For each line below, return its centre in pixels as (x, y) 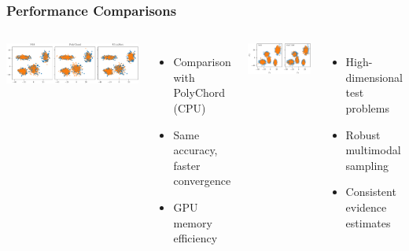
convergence (202, 181)
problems (367, 108)
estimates (368, 222)
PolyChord (199, 92)
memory (193, 222)
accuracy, (195, 150)
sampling (367, 165)
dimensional (374, 77)
